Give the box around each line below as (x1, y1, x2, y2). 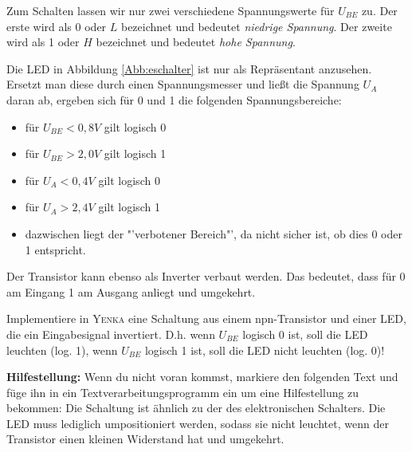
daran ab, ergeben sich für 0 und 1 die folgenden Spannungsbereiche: (6, 91, 342, 108)
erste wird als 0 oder (6, 18, 107, 34)
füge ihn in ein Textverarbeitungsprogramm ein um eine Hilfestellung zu (6, 383, 359, 400)
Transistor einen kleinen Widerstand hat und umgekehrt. (6, 430, 284, 447)
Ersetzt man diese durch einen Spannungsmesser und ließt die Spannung (6, 76, 359, 92)
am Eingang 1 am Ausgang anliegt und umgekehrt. (6, 283, 256, 300)
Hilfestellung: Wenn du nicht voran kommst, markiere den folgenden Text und (6, 368, 398, 385)
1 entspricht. (25, 241, 86, 257)
